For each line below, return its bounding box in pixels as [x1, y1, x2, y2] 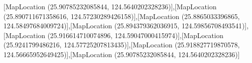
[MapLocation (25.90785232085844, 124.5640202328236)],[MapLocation [3, 1, 217, 11]
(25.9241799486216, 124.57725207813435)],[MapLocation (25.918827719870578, [3, 40, 240, 50]
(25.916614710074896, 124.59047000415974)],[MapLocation [47, 30, 224, 40]
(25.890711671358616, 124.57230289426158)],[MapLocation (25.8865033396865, [3, 11, 240, 21]
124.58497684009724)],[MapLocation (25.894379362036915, [3, 21, 180, 31]
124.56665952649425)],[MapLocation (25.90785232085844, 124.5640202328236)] [3, 49, 240, 59]
